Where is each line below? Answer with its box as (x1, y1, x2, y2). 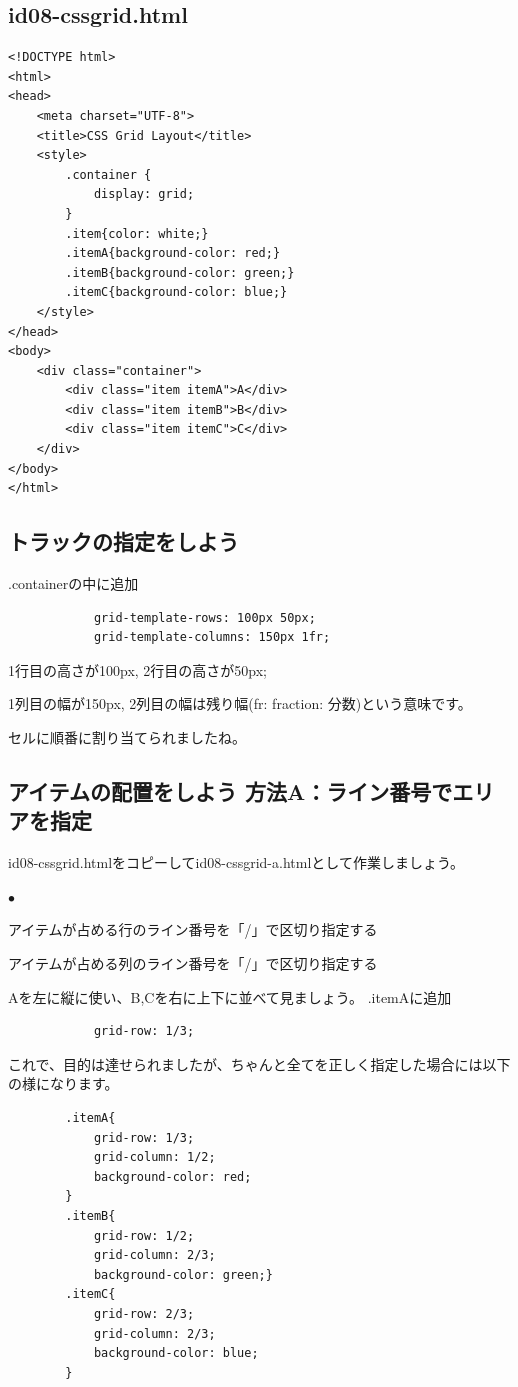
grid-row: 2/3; (93, 1306, 195, 1321)
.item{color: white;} (65, 226, 209, 241)
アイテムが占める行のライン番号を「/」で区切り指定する (8, 919, 378, 940)
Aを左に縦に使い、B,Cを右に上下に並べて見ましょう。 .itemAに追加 (8, 986, 452, 1007)
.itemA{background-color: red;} (65, 246, 281, 261)
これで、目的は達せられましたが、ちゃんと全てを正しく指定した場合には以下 (8, 1053, 511, 1074)
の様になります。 (8, 1073, 119, 1094)
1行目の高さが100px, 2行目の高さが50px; (8, 659, 268, 680)
